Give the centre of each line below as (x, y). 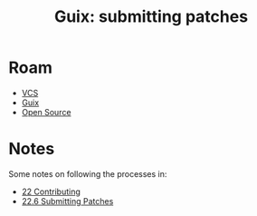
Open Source (46, 112)
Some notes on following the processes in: (88, 173)
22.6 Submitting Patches (67, 201)
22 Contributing (51, 191)
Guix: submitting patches (151, 17)
